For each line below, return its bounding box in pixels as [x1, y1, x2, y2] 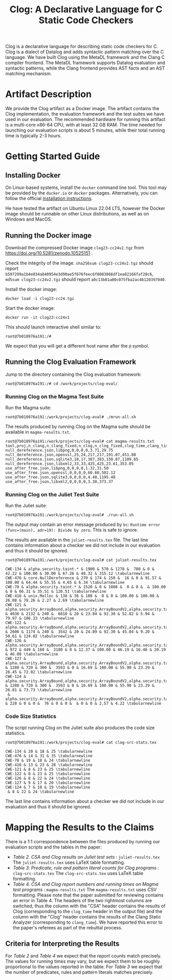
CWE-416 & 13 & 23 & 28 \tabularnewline [5, 762, 93, 768]
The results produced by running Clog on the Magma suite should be [5, 423, 151, 430]
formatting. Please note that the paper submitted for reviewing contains [12, 892, 164, 898]
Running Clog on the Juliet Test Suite [5, 491, 99, 498]
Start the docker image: [5, 305, 55, 311]
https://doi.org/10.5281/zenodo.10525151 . [5, 250, 93, 256]
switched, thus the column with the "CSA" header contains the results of [12, 903, 166, 909]
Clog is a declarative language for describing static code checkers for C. [5, 44, 158, 50]
